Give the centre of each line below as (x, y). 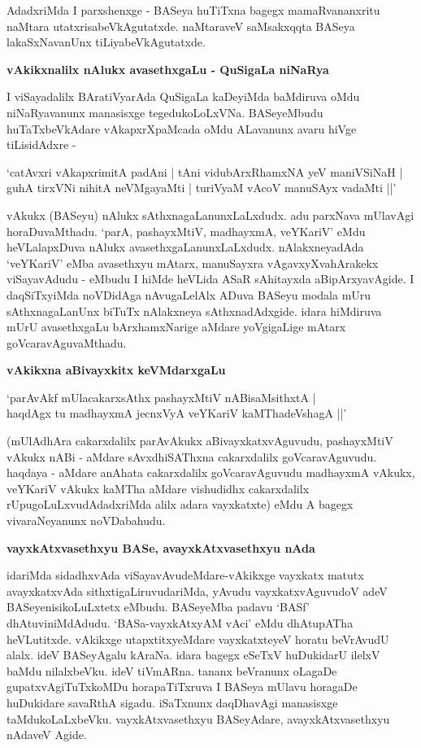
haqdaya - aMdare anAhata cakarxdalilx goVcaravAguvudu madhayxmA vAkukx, (211, 472)
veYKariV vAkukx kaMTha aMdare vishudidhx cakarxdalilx (158, 488)
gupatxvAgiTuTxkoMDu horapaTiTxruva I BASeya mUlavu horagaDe (182, 687)
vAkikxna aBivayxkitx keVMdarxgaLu (116, 370)
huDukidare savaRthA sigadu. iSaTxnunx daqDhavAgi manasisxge (172, 702)
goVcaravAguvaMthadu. (67, 342)
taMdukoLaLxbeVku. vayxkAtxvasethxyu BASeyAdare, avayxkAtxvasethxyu (198, 718)
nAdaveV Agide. (47, 735)
